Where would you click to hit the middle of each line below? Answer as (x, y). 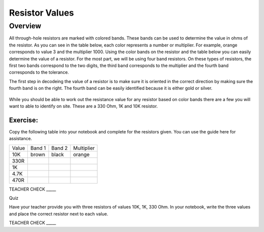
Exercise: (24, 120)
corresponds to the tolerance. (39, 72)
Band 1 (38, 148)
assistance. (21, 139)
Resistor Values (42, 13)
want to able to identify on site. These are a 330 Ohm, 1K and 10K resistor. (84, 106)
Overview (25, 26)
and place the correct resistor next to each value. (59, 214)
